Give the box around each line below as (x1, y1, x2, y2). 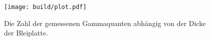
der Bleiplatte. (4, 27, 48, 38)
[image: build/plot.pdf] (4, 3, 87, 10)
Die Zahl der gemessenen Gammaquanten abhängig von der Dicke (4, 17, 206, 28)
